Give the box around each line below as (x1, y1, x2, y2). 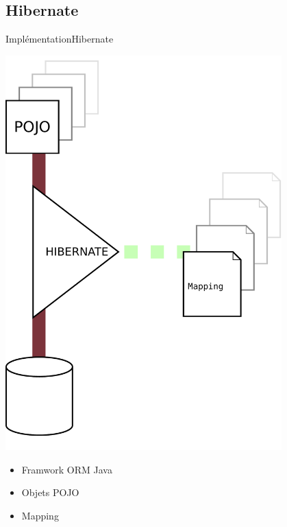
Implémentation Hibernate (5, 32, 114, 46)
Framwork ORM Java (21, 462, 112, 476)
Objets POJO (21, 485, 79, 500)
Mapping (21, 508, 59, 522)
